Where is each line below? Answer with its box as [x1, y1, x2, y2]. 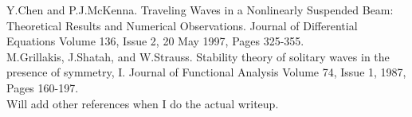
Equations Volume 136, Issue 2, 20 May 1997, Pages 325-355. [6, 33, 304, 49]
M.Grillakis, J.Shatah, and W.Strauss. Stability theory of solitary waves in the [6, 48, 390, 64]
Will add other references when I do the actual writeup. [6, 95, 279, 111]
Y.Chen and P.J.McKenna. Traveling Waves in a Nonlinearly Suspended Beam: [6, 2, 394, 18]
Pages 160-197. [6, 79, 79, 96]
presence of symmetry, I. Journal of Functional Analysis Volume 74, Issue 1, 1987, [6, 64, 406, 80]
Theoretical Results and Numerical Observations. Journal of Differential [6, 17, 358, 33]
